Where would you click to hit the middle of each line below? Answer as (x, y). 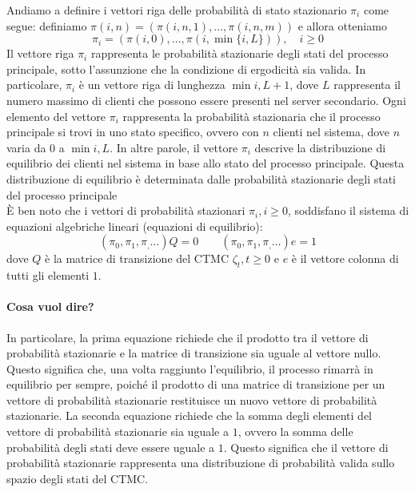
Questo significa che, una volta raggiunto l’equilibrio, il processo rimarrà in (190, 368)
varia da (26, 147)
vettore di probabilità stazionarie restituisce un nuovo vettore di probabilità (192, 399)
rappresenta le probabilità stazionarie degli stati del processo (239, 53)
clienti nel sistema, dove (331, 132)
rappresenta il (367, 85)
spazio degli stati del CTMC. (78, 478)
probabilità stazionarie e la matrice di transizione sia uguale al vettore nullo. (194, 353)
